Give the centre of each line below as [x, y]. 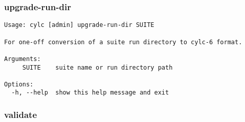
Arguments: [23, 59]
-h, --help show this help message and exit [90, 93]
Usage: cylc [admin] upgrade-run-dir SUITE [79, 25]
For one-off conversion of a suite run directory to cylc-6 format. [123, 42]
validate [20, 115]
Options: [19, 84]
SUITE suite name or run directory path [97, 67]
